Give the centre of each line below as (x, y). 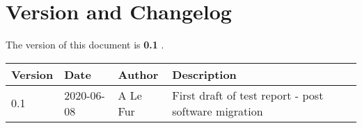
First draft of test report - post (248, 95)
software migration (218, 111)
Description (204, 74)
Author (138, 74)
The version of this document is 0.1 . (85, 45)
